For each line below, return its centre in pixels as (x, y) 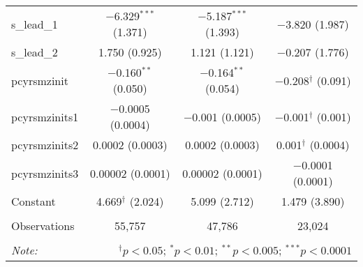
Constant (34, 201)
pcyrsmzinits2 (45, 145)
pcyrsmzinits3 (45, 173)
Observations (43, 226)
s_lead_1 (35, 24)
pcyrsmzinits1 (45, 116)
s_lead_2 (35, 52)
